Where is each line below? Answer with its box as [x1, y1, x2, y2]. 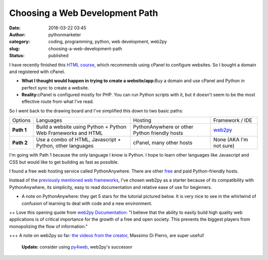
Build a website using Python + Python [36, 123, 127, 130]
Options [12, 117, 31, 124]
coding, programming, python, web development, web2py [48, 39, 167, 45]
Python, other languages [36, 142, 94, 149]
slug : [9, 45, 20, 52]
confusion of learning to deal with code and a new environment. [21, 200, 152, 206]
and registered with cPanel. [9, 69, 66, 75]
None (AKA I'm [213, 136, 248, 143]
